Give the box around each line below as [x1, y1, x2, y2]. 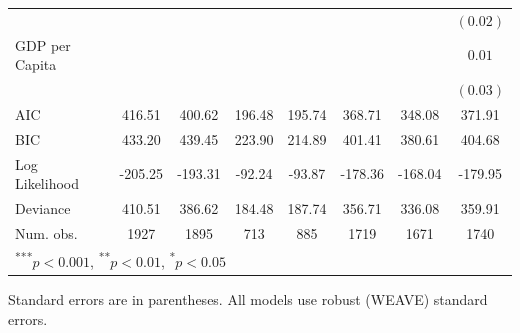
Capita [15, 54, 57, 75]
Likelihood [15, 173, 79, 194]
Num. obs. [15, 222, 78, 243]
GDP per [15, 34, 71, 55]
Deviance [15, 198, 71, 218]
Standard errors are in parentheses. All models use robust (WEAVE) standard [8, 289, 488, 310]
